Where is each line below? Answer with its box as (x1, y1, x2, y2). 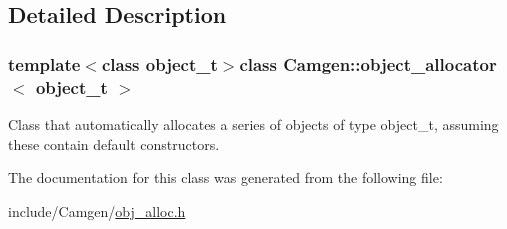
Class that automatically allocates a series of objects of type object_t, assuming (8, 113, 499, 134)
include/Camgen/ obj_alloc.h (8, 200, 186, 221)
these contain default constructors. (8, 133, 220, 154)
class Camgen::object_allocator (239, 51, 497, 76)
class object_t (101, 51, 218, 76)
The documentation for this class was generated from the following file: (8, 167, 443, 188)
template (8, 51, 81, 76)
